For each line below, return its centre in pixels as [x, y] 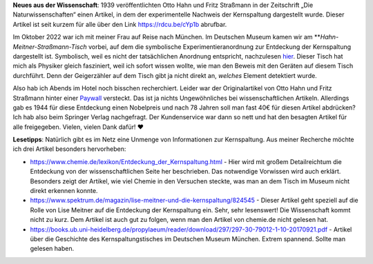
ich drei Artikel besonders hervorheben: [69, 149]
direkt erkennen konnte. [64, 191]
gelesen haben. [52, 249]
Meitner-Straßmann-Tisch [50, 47]
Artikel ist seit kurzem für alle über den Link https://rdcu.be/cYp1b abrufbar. [120, 24]
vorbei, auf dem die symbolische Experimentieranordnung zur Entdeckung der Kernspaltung [220, 47]
